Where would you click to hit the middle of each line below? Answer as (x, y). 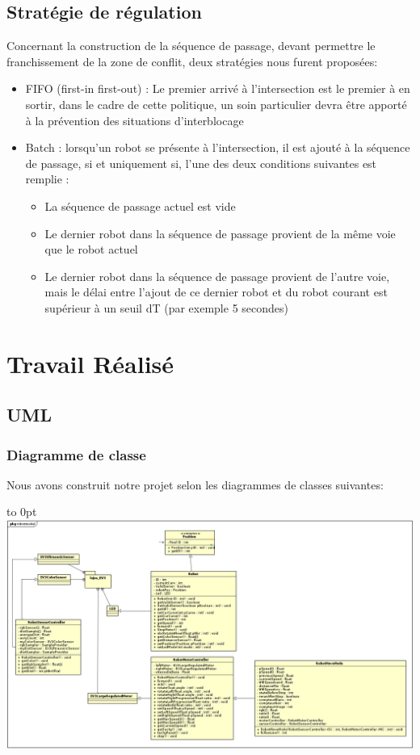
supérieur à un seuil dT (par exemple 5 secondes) (166, 307)
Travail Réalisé (90, 363)
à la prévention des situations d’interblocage (134, 120)
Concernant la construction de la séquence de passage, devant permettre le (191, 46)
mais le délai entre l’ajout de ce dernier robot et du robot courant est (216, 292)
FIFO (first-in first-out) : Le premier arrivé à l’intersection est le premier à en (218, 88)
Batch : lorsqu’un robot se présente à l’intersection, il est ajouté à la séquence (218, 147)
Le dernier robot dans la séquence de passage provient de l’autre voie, (217, 276)
